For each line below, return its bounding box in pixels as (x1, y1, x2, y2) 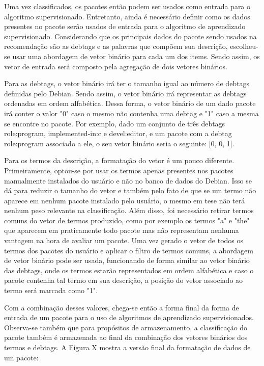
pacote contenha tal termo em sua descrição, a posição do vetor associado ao (4, 275, 243, 285)
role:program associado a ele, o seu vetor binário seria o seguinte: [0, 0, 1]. (4, 138, 234, 148)
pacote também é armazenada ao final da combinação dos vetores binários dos (4, 332, 248, 343)
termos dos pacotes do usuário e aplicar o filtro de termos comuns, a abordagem (4, 245, 253, 255)
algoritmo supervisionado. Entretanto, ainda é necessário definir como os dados (4, 11, 250, 21)
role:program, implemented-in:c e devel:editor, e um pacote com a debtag (4, 128, 232, 139)
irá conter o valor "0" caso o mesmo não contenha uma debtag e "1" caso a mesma (4, 108, 259, 118)
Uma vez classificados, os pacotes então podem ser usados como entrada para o (4, 1, 251, 11)
